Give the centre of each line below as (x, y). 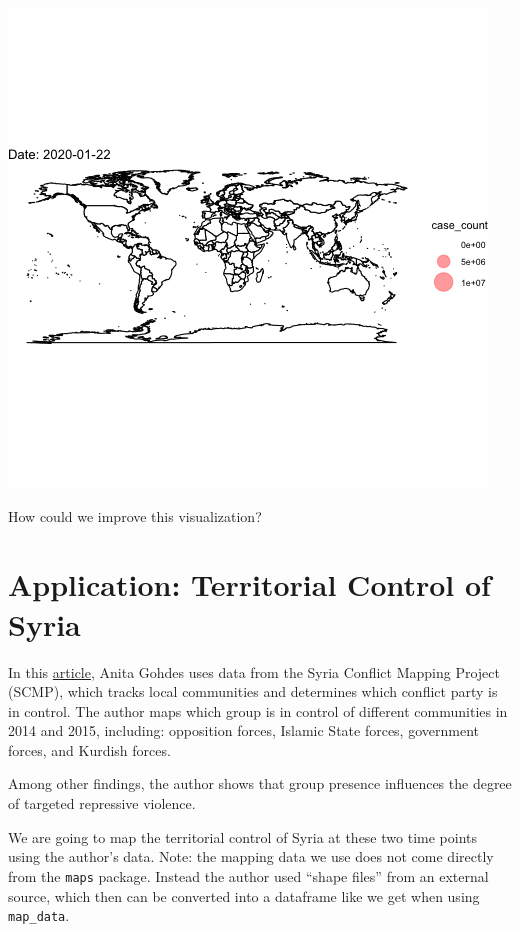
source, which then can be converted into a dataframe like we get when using (244, 895)
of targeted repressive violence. (102, 803)
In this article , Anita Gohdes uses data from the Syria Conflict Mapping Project (254, 671)
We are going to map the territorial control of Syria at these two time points (242, 836)
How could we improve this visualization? (135, 515)
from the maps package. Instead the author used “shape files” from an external (248, 875)
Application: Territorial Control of (249, 584)
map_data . (39, 915)
